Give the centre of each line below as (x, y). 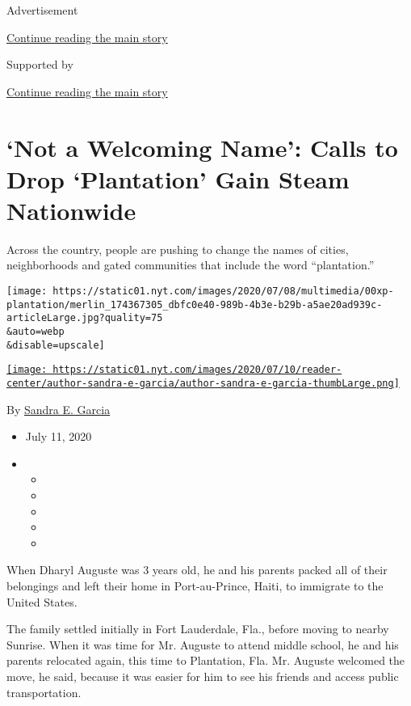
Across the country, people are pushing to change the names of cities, (178, 249)
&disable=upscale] (56, 345)
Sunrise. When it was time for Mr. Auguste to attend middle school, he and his (203, 644)
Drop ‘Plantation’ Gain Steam (178, 178)
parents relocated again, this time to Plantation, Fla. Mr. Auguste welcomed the (206, 660)
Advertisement (42, 10)
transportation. (44, 692)
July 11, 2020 (59, 436)
